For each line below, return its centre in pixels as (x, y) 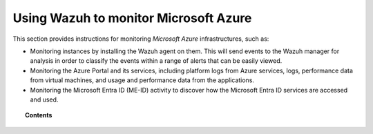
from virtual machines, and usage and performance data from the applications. (142, 80)
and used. (44, 99)
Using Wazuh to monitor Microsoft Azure (132, 18)
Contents (39, 115)
